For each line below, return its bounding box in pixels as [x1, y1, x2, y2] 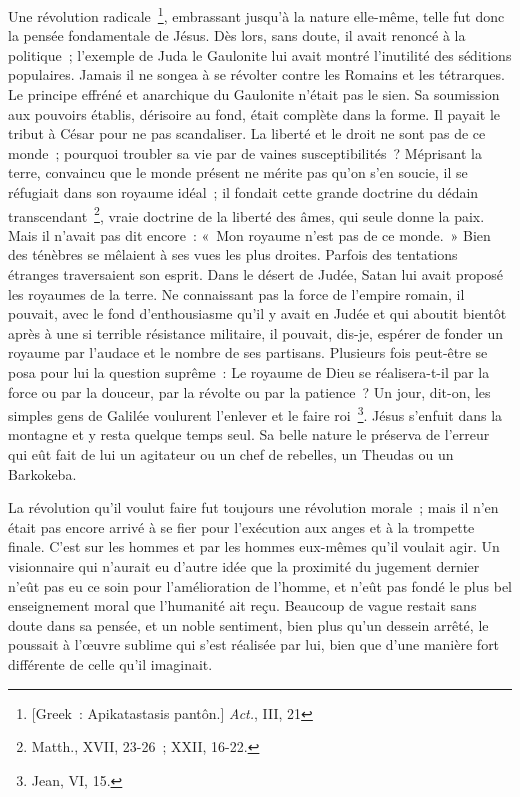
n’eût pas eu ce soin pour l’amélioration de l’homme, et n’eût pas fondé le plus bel [8, 575, 512, 596]
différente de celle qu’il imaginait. [8, 653, 213, 674]
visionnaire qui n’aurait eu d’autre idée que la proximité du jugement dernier [8, 556, 480, 576]
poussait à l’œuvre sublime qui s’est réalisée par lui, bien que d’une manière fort [8, 634, 500, 655]
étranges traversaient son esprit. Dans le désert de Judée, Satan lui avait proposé [8, 264, 504, 285]
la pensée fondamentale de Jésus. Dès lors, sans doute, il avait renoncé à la [8, 25, 466, 46]
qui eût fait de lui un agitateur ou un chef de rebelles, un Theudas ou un [8, 444, 454, 465]
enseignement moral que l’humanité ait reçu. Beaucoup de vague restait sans [8, 595, 477, 616]
